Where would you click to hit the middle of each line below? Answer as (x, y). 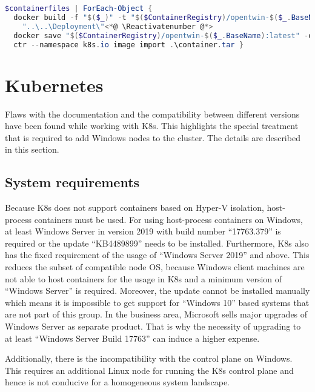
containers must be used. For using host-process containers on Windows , (169, 219)
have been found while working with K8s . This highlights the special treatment (152, 126)
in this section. (32, 149)
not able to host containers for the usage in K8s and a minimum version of (144, 278)
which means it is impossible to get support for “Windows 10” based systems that (157, 302)
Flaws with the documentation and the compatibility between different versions (152, 114)
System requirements (72, 182)
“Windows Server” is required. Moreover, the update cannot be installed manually (157, 291)
